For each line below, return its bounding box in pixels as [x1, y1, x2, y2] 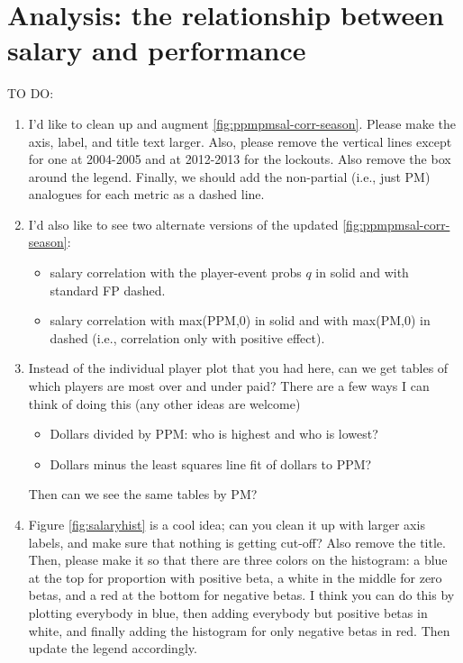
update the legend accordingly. [28, 639, 197, 658]
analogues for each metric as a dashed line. [28, 185, 265, 204]
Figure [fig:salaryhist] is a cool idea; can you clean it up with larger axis [28, 515, 425, 533]
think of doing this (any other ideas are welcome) [28, 394, 301, 413]
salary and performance [7, 32, 306, 68]
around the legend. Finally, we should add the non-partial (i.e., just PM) [28, 167, 431, 186]
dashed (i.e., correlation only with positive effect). [50, 328, 325, 347]
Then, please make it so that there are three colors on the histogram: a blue [28, 550, 448, 569]
